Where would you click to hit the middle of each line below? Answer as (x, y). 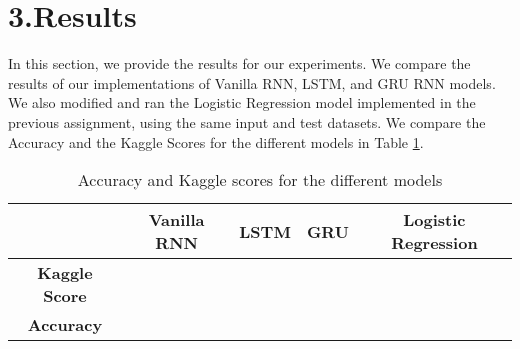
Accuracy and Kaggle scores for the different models (260, 180)
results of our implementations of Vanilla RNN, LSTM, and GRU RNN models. (252, 82)
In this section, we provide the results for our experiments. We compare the (239, 63)
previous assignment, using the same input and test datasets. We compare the (247, 121)
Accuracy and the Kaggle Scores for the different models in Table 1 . (216, 141)
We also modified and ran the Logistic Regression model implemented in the (242, 102)
